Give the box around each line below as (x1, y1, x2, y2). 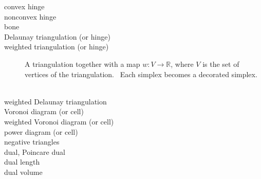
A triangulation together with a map (25, 58, 140, 69)
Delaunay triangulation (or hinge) (4, 31, 110, 42)
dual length (4, 156, 40, 167)
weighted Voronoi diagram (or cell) (4, 116, 114, 127)
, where (171, 58, 194, 69)
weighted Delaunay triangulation (4, 96, 107, 106)
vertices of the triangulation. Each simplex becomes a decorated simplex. (25, 68, 257, 79)
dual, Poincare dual (4, 146, 65, 157)
